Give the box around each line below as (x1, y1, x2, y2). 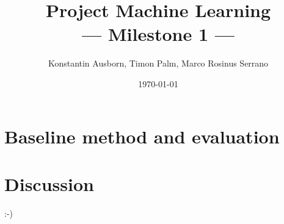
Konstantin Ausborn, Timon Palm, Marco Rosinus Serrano (48, 57, 269, 70)
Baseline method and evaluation (4, 123, 280, 148)
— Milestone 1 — (82, 21, 235, 46)
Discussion (4, 171, 94, 196)
